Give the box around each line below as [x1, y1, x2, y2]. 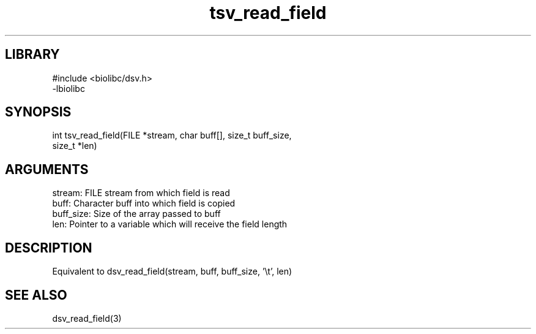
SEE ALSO [5, 287, 67, 303]
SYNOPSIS [5, 104, 72, 120]
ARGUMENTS [5, 161, 89, 177]
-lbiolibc [52, 83, 85, 94]
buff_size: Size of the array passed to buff [52, 208, 221, 219]
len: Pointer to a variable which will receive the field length [52, 219, 288, 230]
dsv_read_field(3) [52, 313, 122, 324]
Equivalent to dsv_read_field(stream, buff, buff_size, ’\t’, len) [52, 266, 292, 277]
